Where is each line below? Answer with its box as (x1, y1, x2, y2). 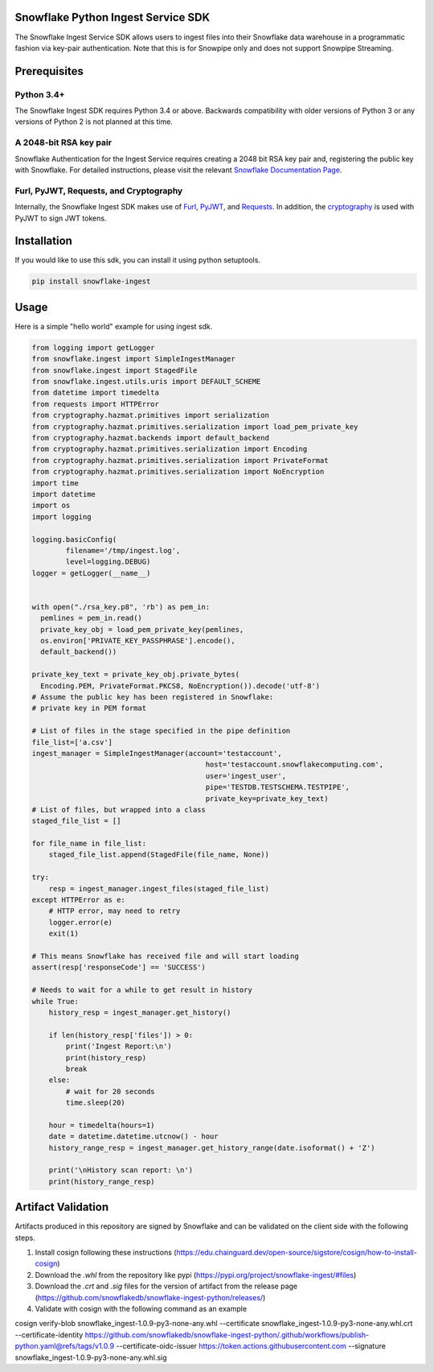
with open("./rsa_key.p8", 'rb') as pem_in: (31, 602, 211, 611)
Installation (14, 234, 72, 248)
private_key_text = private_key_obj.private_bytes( (31, 670, 240, 680)
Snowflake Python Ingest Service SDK (14, 10, 211, 24)
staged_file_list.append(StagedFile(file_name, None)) (48, 850, 269, 859)
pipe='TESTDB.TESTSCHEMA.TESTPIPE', (205, 783, 350, 792)
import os (31, 501, 71, 510)
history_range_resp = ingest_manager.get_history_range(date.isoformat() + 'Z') (48, 1143, 375, 1152)
